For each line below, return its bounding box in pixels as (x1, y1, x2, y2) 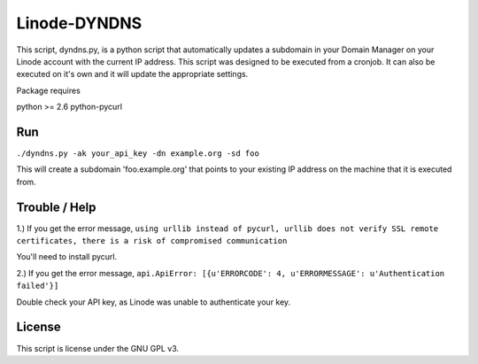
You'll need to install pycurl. (16, 252, 118, 262)
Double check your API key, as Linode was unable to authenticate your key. (16, 297, 291, 307)
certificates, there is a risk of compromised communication (16, 236, 288, 246)
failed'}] (16, 281, 59, 291)
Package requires (16, 85, 81, 96)
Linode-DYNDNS (16, 13, 143, 33)
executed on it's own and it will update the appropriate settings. (16, 69, 249, 80)
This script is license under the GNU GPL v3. (16, 343, 180, 353)
